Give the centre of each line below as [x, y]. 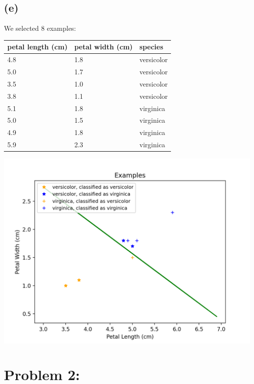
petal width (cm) [104, 47]
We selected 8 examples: [40, 28]
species [151, 47]
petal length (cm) [38, 47]
